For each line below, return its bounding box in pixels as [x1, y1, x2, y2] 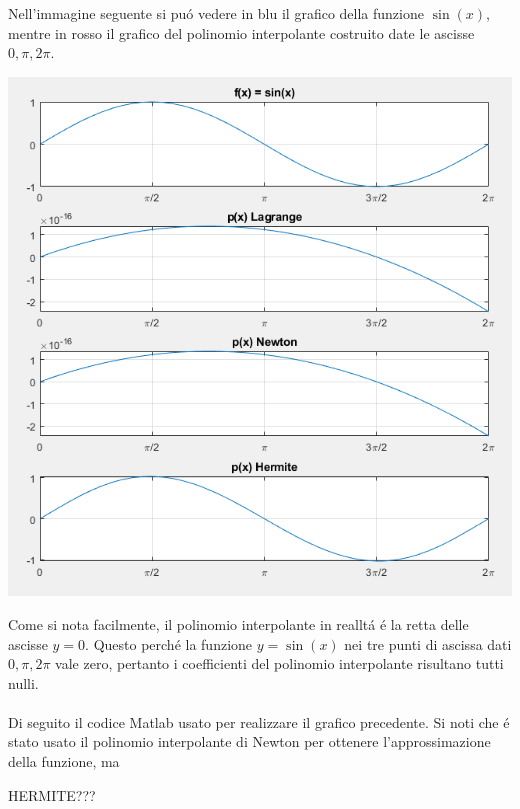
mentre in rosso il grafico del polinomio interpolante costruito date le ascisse [8, 22, 475, 43]
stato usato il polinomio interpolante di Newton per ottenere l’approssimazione [8, 731, 491, 752]
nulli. [8, 672, 39, 693]
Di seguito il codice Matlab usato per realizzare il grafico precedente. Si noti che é [8, 711, 510, 732]
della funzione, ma [8, 751, 120, 772]
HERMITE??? [8, 784, 96, 805]
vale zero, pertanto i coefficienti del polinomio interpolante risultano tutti [55, 653, 504, 674]
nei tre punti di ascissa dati [344, 633, 512, 654]
